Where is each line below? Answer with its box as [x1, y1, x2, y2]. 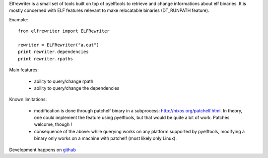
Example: [9, 16, 28, 22]
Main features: [9, 67, 39, 73]
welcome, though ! [34, 121, 72, 127]
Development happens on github [9, 147, 76, 153]
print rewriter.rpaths [18, 56, 73, 61]
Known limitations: [9, 97, 47, 103]
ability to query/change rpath [34, 78, 94, 84]
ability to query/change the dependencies [34, 85, 120, 91]
